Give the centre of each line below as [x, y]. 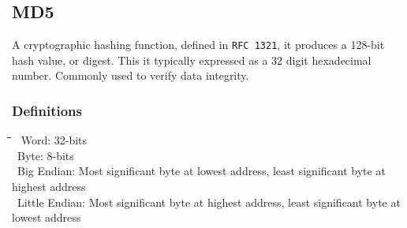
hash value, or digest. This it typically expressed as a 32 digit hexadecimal [192, 60]
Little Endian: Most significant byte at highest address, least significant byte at [209, 202]
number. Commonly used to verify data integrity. [131, 75]
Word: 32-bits [54, 140]
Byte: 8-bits [45, 155]
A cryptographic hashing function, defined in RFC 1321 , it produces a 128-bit [198, 45]
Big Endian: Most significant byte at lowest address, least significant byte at [201, 171]
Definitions [47, 110]
